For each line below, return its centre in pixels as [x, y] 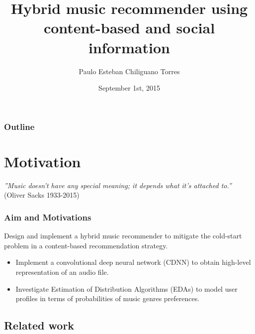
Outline [19, 126]
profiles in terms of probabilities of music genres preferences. [108, 298]
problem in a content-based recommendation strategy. [86, 245]
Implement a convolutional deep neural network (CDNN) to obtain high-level [133, 262]
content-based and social [129, 28]
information [129, 47]
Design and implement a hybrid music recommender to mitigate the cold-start [123, 236]
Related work [39, 325]
